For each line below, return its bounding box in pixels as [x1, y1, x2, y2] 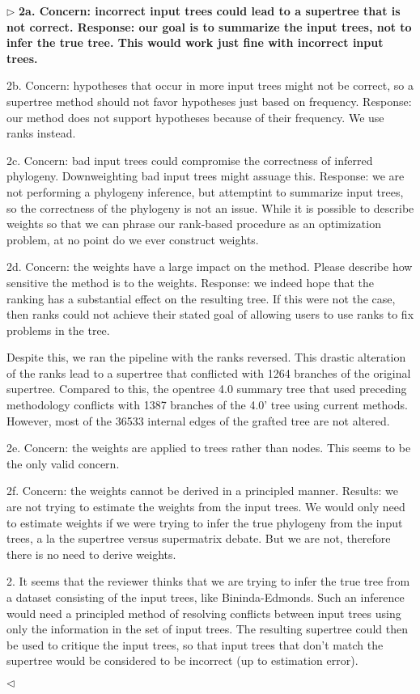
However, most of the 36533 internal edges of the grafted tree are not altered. [6, 412, 390, 429]
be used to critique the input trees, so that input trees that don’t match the [6, 636, 384, 653]
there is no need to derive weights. [6, 545, 176, 562]
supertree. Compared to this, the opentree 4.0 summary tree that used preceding [6, 380, 407, 397]
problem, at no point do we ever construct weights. [6, 231, 259, 248]
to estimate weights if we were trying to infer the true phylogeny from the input [6, 514, 403, 531]
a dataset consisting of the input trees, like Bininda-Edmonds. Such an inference [6, 589, 405, 605]
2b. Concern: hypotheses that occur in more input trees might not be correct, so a [6, 77, 414, 94]
